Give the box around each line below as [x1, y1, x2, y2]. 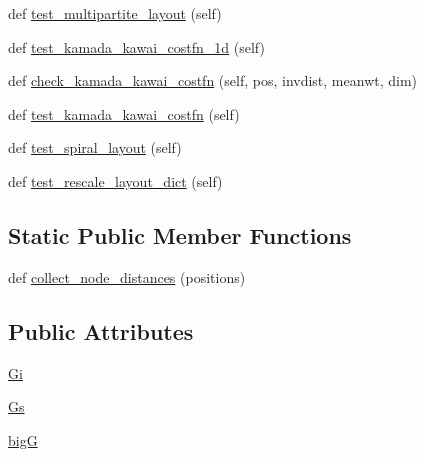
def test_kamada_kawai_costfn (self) [8, 103, 240, 124]
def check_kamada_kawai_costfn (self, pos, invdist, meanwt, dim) [8, 70, 418, 91]
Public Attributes [8, 315, 194, 346]
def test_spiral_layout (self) [8, 137, 182, 158]
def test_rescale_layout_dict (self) [8, 170, 223, 191]
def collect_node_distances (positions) [8, 266, 246, 287]
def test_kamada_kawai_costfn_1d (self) [8, 36, 265, 57]
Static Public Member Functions [8, 219, 352, 250]
